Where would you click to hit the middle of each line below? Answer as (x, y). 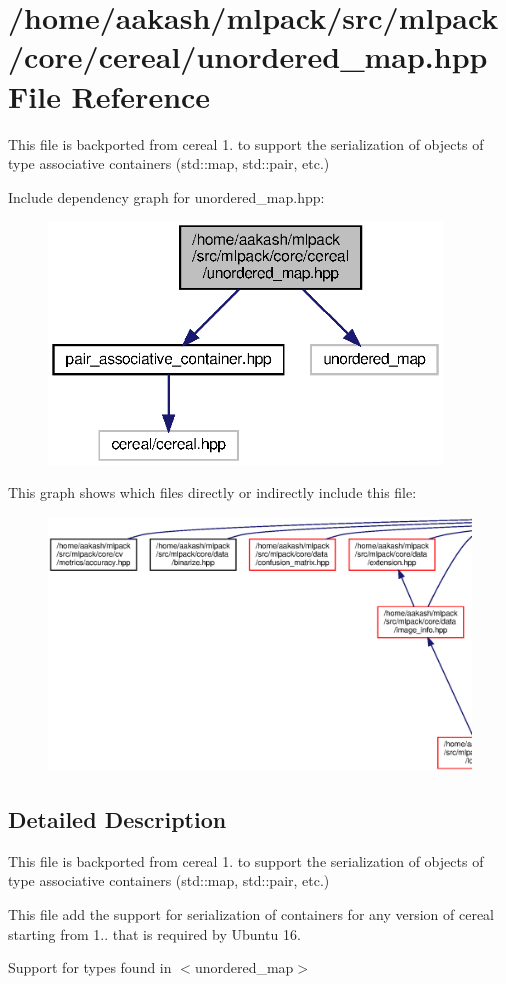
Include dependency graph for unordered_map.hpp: (166, 196)
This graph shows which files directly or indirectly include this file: (212, 492)
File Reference (109, 95)
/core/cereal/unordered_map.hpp (248, 56)
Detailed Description (117, 819)
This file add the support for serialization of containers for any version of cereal (251, 914)
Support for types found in (90, 967)
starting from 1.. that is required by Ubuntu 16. (154, 933)
